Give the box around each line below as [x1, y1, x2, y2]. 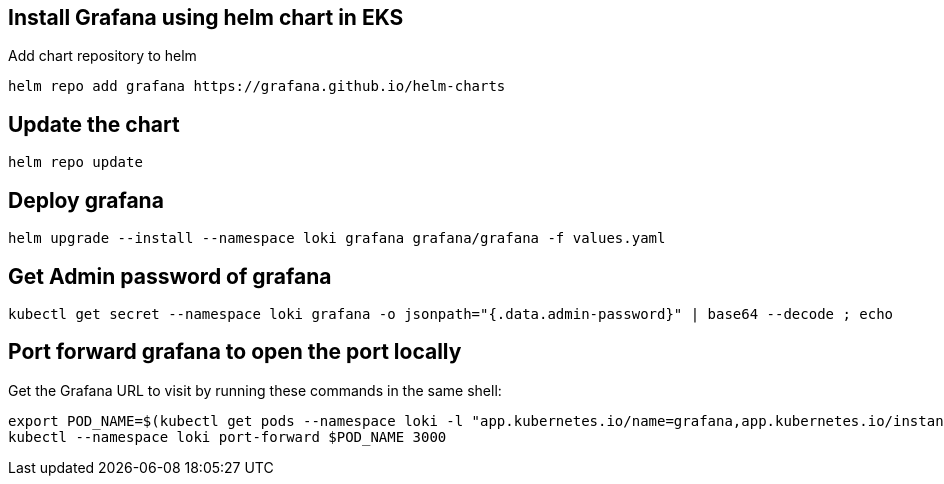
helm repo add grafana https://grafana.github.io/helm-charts [8, 78, 506, 95]
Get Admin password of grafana [8, 263, 332, 289]
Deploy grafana [8, 187, 164, 213]
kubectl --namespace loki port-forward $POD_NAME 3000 [8, 428, 447, 445]
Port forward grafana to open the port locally [8, 339, 462, 365]
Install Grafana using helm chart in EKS [8, 5, 404, 30]
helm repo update [8, 154, 143, 171]
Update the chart [8, 111, 180, 137]
